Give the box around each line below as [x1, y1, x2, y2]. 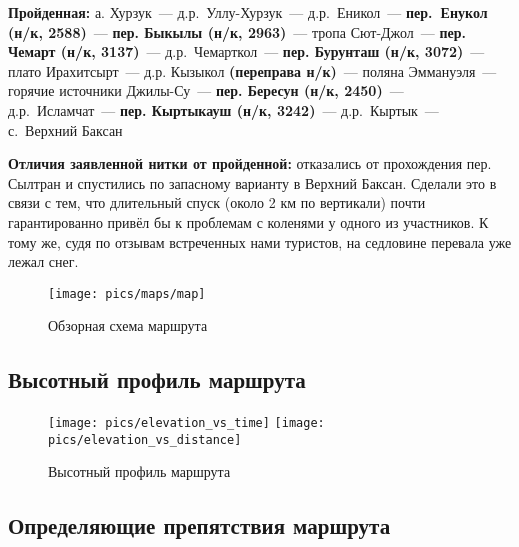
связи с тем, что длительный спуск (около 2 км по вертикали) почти [8, 192, 426, 213]
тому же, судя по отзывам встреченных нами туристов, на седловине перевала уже [8, 231, 512, 252]
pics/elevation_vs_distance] [48, 432, 242, 447]
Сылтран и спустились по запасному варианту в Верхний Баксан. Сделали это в [8, 172, 497, 193]
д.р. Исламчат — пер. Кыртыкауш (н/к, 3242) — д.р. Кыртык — [8, 99, 439, 120]
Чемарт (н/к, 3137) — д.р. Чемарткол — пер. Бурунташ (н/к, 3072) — [8, 41, 485, 62]
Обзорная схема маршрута [48, 315, 208, 336]
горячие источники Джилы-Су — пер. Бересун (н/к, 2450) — [8, 80, 404, 101]
